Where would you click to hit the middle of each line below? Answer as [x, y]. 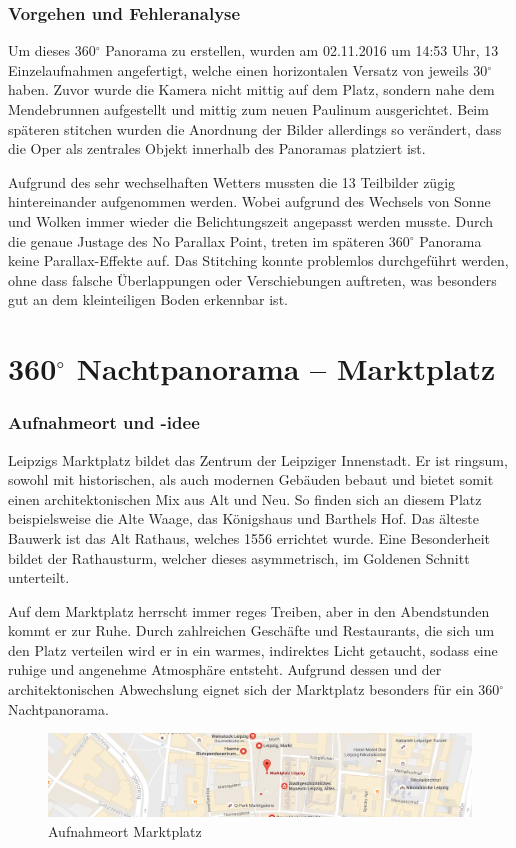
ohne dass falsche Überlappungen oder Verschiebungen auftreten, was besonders [252, 279]
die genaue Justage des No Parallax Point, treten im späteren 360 [209, 240]
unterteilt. [39, 577]
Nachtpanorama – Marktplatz [286, 368]
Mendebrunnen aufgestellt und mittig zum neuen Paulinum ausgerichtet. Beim [248, 109]
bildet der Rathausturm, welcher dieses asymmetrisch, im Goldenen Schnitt [239, 557]
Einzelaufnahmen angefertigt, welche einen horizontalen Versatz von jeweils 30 [248, 69]
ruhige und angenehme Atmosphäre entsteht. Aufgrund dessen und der [225, 669]
